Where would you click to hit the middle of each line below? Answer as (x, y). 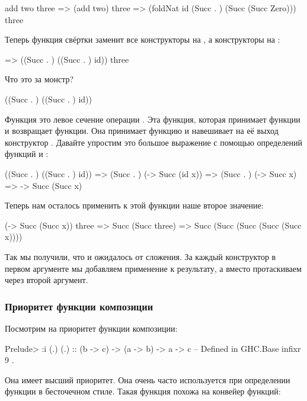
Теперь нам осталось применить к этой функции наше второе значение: (134, 205)
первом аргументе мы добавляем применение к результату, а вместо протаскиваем (153, 268)
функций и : (27, 154)
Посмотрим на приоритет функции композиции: (91, 328)
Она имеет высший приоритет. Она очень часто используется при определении (148, 379)
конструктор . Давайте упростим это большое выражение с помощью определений (154, 142)
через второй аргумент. (47, 280)
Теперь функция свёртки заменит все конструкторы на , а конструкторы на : (143, 39)
